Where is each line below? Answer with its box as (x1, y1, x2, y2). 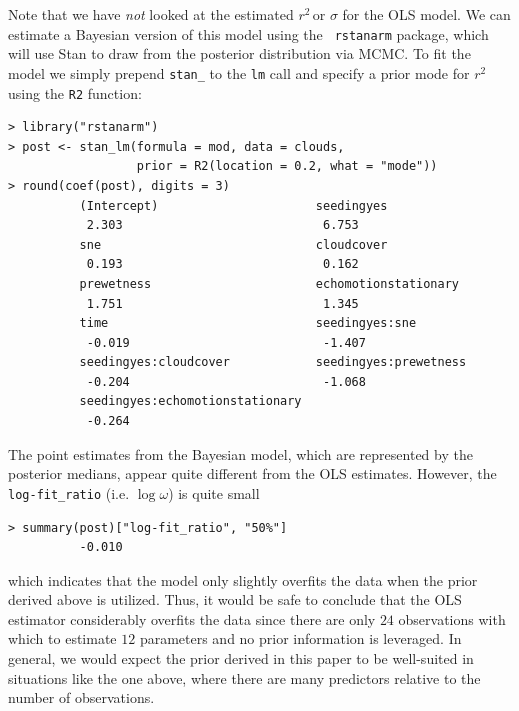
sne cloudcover (79, 237, 388, 252)
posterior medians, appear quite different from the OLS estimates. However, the (8, 463, 497, 484)
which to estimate (8, 628, 117, 649)
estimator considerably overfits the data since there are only (8, 608, 376, 629)
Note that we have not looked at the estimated (8, 4, 294, 24)
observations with (398, 608, 506, 629)
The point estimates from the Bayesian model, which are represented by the (8, 443, 473, 464)
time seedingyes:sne (79, 316, 417, 331)
